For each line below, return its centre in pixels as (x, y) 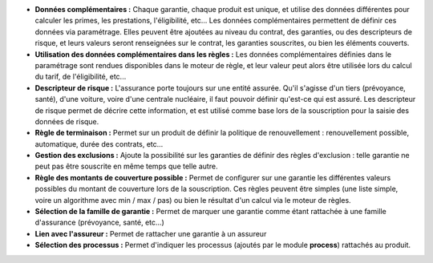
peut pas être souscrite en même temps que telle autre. (126, 166)
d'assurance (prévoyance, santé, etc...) (99, 223)
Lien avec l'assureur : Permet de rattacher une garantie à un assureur (151, 233)
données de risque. (67, 121)
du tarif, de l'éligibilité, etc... (81, 77)
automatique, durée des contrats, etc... (99, 144)
